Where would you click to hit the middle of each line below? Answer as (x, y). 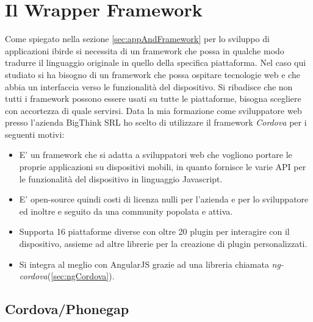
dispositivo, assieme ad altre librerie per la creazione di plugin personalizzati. (163, 244)
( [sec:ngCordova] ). (81, 276)
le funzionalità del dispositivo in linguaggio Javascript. (121, 178)
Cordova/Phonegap (67, 309)
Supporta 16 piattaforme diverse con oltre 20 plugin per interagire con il (154, 231)
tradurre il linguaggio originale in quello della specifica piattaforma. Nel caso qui (156, 63)
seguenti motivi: (35, 134)
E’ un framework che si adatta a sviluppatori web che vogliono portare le (156, 155)
